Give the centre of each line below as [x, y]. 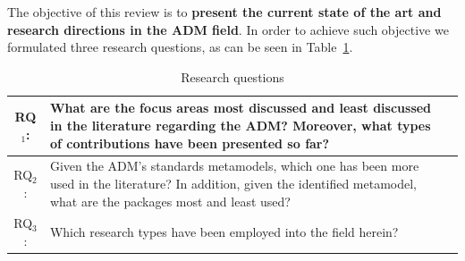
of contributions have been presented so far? [190, 143]
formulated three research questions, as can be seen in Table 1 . [180, 47]
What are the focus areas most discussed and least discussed [241, 108]
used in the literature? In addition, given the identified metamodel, [233, 183]
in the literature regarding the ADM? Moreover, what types [240, 125]
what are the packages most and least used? [170, 201]
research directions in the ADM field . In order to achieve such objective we [228, 29]
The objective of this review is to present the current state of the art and [224, 12]
